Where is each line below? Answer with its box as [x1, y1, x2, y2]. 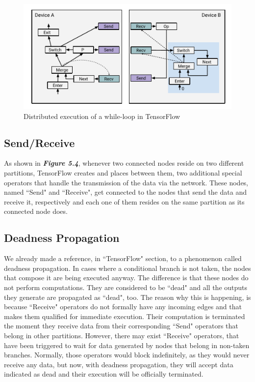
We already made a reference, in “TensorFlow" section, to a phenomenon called [4, 253, 242, 264]
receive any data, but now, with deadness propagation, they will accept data [4, 359, 233, 369]
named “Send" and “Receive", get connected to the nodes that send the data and [4, 187, 247, 197]
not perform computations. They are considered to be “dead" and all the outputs [4, 282, 248, 293]
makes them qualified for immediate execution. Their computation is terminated [4, 311, 245, 321]
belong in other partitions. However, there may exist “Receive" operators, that [4, 330, 239, 340]
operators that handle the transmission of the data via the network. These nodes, [4, 177, 249, 187]
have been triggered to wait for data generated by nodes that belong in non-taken [4, 340, 250, 350]
